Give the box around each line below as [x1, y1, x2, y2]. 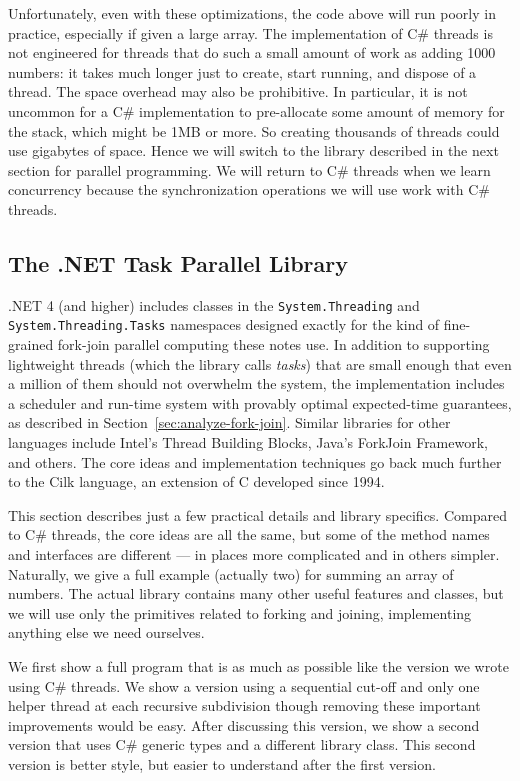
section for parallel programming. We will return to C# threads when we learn [8, 159, 491, 180]
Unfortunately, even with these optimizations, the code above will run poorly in [8, 3, 496, 23]
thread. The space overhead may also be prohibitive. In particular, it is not [8, 81, 468, 102]
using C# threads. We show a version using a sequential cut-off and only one [8, 675, 480, 696]
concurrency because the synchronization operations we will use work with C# [8, 179, 490, 200]
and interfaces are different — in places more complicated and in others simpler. [8, 543, 500, 564]
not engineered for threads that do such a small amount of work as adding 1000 [8, 42, 496, 63]
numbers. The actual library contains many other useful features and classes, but [8, 583, 504, 604]
